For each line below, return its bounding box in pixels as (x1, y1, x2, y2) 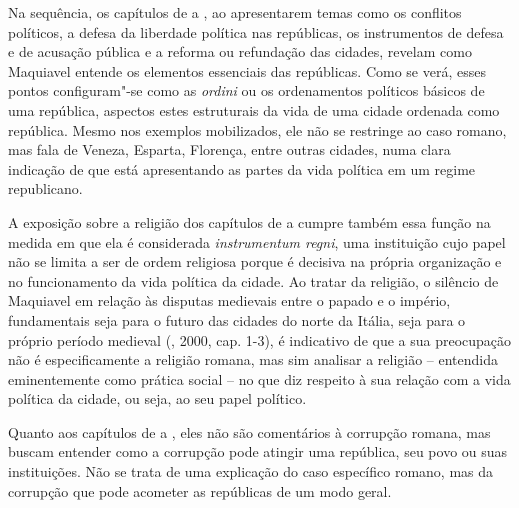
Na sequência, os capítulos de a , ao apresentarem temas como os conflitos (8, 2, 462, 22)
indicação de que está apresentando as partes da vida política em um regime (8, 158, 476, 179)
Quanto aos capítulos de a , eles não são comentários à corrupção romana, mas (8, 421, 491, 442)
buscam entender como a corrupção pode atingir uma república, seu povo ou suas (8, 441, 508, 462)
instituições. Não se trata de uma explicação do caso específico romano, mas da (8, 461, 494, 482)
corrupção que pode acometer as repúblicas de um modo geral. (8, 480, 392, 501)
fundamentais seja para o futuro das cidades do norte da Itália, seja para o (8, 309, 466, 330)
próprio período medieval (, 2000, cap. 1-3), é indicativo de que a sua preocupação (8, 329, 512, 350)
